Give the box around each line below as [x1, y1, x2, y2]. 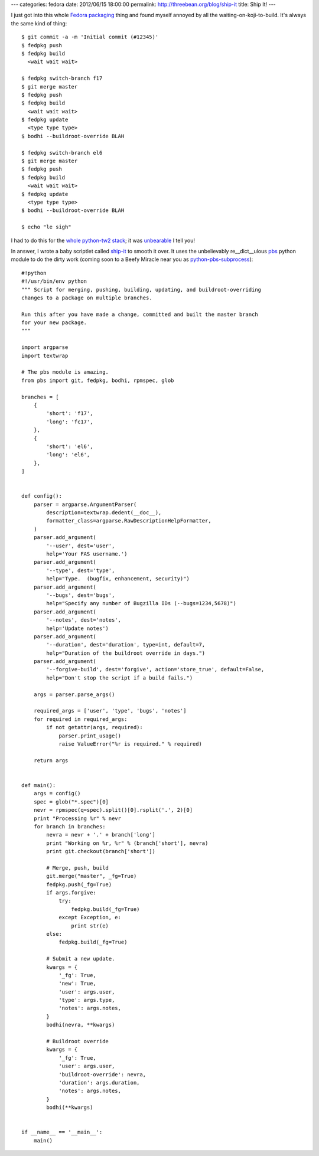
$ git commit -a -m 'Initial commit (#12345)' [21, 34, 159, 41]
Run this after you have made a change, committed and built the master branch [21, 311, 258, 318]
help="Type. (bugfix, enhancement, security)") [46, 576, 190, 582]
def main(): [21, 782, 56, 788]
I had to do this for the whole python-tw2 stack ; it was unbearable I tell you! [11, 237, 195, 244]
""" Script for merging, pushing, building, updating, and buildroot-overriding [21, 286, 262, 293]
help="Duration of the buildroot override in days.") [46, 649, 206, 657]
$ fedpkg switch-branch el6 [21, 149, 103, 156]
